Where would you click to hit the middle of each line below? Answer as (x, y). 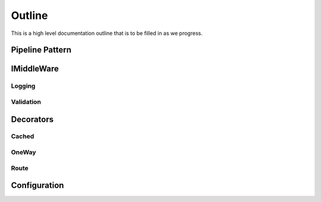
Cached (23, 136)
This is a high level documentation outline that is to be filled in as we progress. (107, 33)
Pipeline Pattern (41, 50)
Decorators (32, 119)
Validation (26, 102)
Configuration (37, 186)
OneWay (23, 152)
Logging (23, 86)
